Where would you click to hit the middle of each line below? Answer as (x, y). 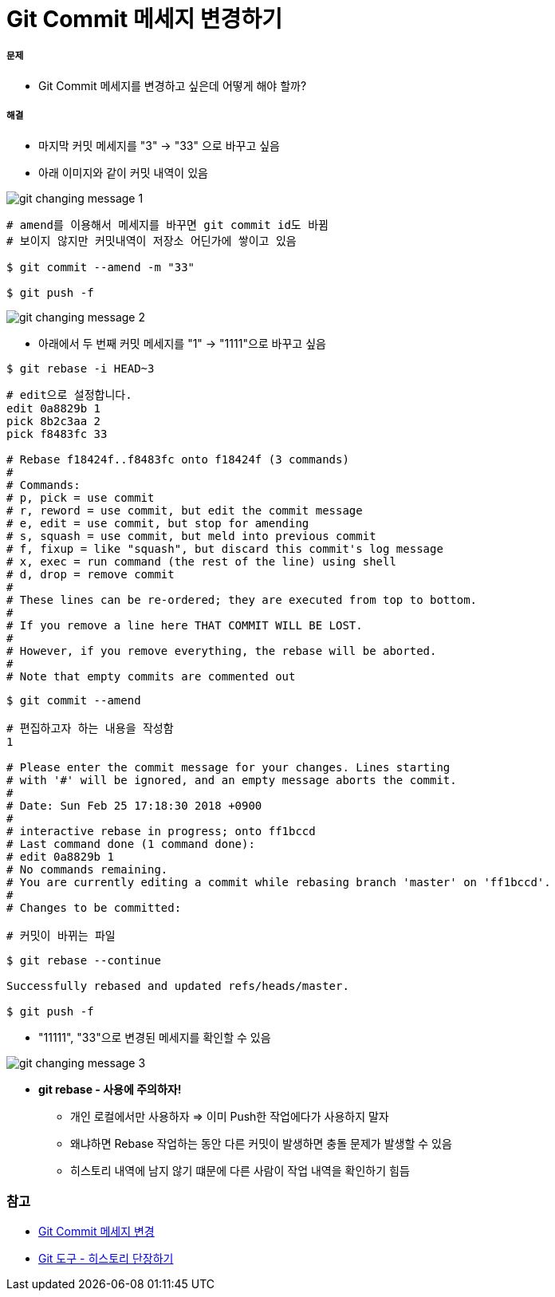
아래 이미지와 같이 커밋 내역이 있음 (123, 172)
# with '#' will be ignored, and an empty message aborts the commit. (232, 780)
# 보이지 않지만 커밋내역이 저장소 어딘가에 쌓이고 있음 (152, 240)
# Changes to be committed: (94, 907)
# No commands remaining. (87, 869)
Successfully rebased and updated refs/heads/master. (178, 986)
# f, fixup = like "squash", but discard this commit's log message (225, 548)
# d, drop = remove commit (91, 574)
